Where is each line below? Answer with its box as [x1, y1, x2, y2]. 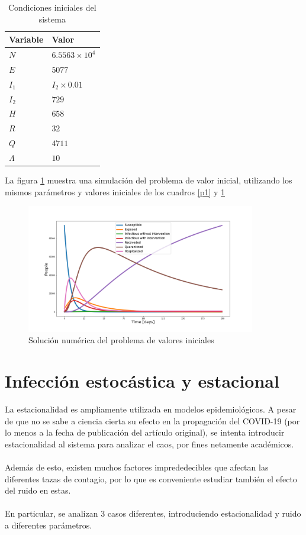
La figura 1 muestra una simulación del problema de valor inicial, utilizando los [5, 174, 292, 186]
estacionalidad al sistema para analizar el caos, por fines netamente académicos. [5, 437, 294, 450]
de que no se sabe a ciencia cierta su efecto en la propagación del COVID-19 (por [5, 414, 300, 427]
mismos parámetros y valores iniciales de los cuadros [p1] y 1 [5, 185, 226, 198]
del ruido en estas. [5, 484, 71, 497]
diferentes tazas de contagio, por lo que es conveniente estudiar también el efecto [5, 472, 297, 485]
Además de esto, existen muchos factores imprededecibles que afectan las [5, 461, 269, 473]
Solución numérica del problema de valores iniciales [28, 334, 214, 346]
